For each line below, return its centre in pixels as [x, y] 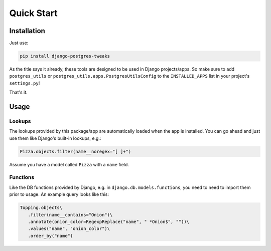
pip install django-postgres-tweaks [65, 56]
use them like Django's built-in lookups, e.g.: [55, 138]
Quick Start [33, 13]
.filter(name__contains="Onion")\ [70, 215]
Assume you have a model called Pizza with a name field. [69, 164]
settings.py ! [25, 83]
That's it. [18, 92]
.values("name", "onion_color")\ [69, 229]
